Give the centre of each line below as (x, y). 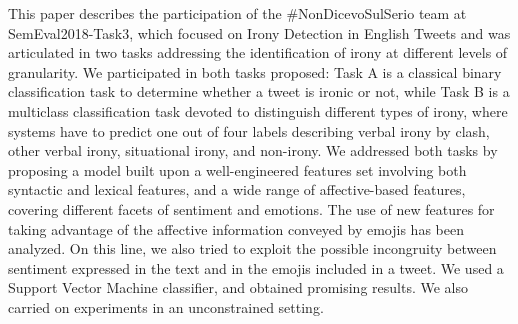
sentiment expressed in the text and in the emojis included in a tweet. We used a (256, 267)
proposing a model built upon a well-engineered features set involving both (237, 169)
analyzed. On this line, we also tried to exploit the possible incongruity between (252, 248)
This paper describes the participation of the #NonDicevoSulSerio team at (237, 13)
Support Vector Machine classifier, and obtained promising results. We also (238, 287)
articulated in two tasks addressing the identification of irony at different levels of (258, 52)
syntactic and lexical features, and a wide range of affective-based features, (237, 189)
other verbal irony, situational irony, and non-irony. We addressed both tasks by (253, 150)
